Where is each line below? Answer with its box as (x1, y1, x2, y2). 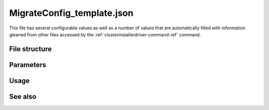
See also (9, 92, 37, 101)
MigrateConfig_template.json (9, 7, 134, 18)
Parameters (9, 60, 46, 69)
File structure (9, 45, 52, 53)
